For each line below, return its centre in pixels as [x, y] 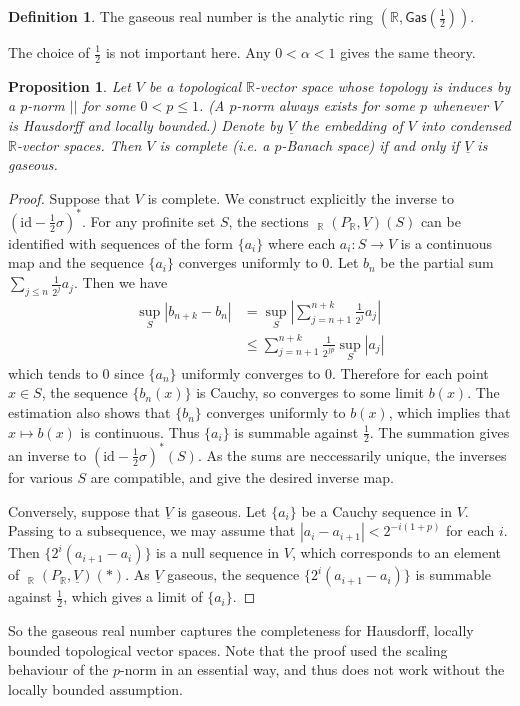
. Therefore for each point [410, 372]
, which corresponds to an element [396, 552]
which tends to [53, 372]
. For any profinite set [148, 220]
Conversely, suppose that [84, 510]
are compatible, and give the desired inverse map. [242, 476]
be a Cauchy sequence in [376, 510]
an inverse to [47, 454]
